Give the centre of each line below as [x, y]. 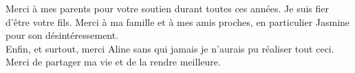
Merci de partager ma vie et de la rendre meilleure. [113, 62]
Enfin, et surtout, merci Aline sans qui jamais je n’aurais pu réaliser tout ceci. [170, 48]
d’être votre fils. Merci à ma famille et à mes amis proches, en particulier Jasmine [178, 21]
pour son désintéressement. [62, 35]
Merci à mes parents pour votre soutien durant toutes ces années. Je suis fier [167, 8]
